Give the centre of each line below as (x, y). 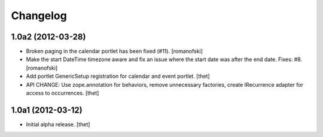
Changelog (39, 16)
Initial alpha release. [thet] (58, 124)
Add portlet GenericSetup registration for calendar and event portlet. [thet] (118, 76)
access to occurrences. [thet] (63, 93)
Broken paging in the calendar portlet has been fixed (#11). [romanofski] (115, 51)
